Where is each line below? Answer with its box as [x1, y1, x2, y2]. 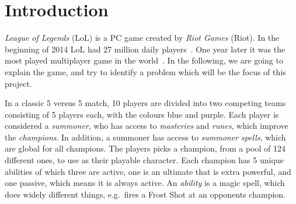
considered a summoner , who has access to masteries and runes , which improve [5, 119, 288, 132]
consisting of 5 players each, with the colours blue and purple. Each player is [5, 108, 279, 120]
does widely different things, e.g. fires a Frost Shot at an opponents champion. [5, 188, 285, 200]
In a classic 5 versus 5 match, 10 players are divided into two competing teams [5, 97, 286, 109]
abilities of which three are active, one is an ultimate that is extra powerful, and [5, 165, 291, 177]
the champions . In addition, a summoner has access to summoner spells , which [5, 131, 286, 143]
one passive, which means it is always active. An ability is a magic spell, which [5, 177, 285, 189]
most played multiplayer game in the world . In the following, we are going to [5, 54, 283, 66]
